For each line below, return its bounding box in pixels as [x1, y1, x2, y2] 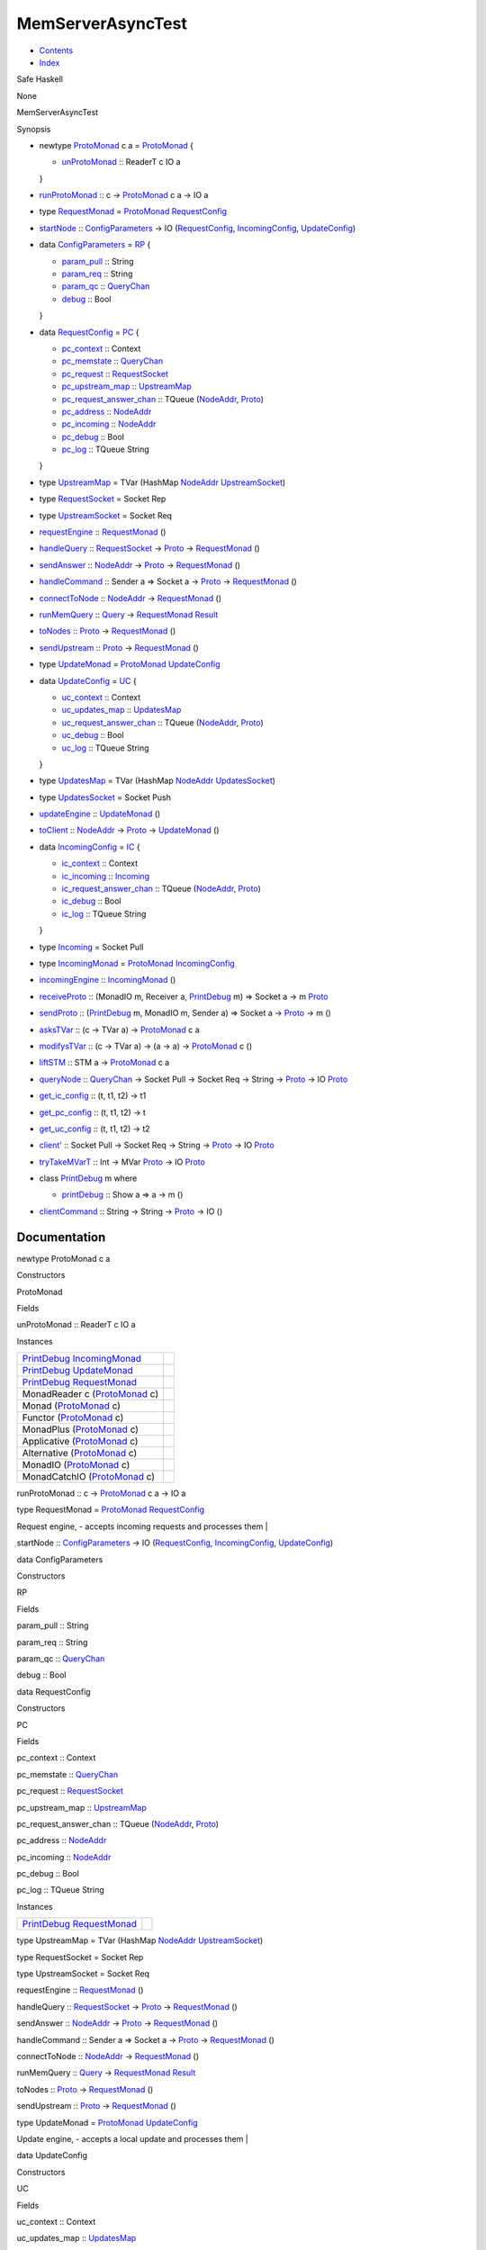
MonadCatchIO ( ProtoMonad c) [22, 1471, 156, 1483]
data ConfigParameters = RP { [39, 239, 151, 250]
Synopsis [16, 123, 51, 134]
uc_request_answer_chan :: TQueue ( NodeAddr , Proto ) [61, 716, 265, 728]
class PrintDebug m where [39, 1173, 138, 1183]
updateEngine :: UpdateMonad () [39, 808, 161, 819]
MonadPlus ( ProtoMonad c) [22, 1423, 139, 1435]
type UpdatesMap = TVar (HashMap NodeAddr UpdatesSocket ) [39, 775, 276, 787]
